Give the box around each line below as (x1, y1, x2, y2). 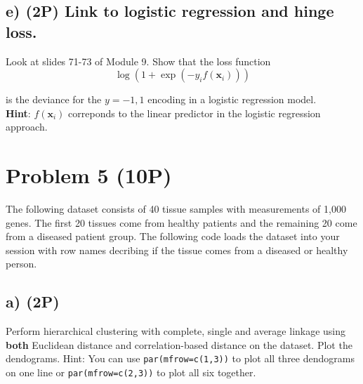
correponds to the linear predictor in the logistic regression (68, 105, 321, 120)
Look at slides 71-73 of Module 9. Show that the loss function (6, 53, 271, 68)
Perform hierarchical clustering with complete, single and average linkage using (6, 324, 346, 338)
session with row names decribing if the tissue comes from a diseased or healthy (6, 242, 348, 257)
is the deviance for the (6, 92, 102, 107)
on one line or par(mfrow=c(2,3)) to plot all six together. (6, 365, 256, 380)
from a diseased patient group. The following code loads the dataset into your (6, 229, 340, 244)
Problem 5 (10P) (6, 161, 172, 190)
